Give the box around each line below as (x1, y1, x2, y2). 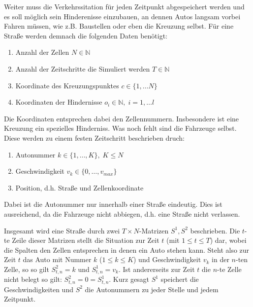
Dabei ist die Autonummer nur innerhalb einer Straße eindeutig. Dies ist (4, 199, 222, 209)
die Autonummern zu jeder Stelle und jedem (85, 284, 219, 294)
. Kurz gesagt (109, 274, 150, 284)
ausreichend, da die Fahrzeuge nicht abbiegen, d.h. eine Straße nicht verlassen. (4, 208, 240, 219)
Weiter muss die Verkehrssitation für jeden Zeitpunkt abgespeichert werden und (4, 1, 245, 11)
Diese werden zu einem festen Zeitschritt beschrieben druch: (4, 132, 185, 143)
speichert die (160, 274, 199, 284)
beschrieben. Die (190, 225, 240, 235)
